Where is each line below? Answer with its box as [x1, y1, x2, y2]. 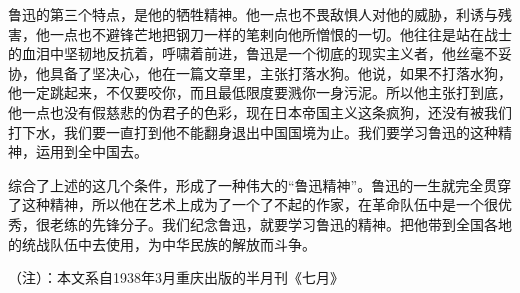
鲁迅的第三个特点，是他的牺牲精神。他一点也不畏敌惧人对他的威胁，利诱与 [8, 4, 498, 24]
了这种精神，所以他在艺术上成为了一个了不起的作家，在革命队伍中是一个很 [8, 194, 498, 215]
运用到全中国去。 [35, 141, 148, 162]
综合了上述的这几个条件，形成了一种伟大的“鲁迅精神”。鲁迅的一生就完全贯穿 [8, 174, 512, 195]
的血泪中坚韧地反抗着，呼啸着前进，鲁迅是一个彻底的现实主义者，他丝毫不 [8, 43, 498, 64]
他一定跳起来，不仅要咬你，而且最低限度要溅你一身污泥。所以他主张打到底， [8, 82, 512, 103]
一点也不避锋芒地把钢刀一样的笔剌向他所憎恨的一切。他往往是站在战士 [49, 23, 512, 44]
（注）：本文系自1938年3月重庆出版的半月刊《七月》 [8, 267, 344, 288]
